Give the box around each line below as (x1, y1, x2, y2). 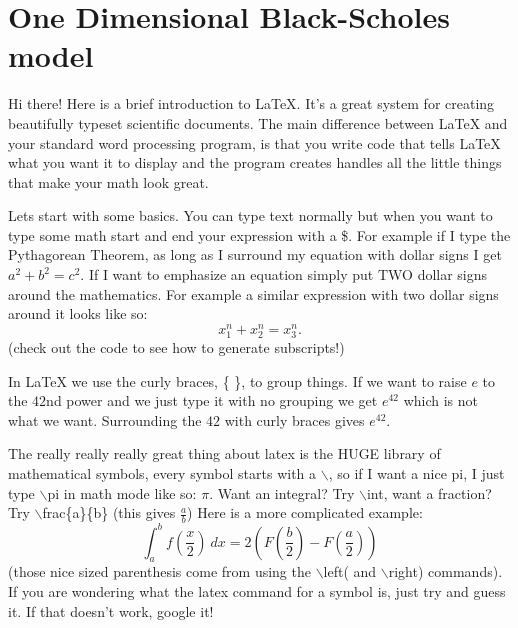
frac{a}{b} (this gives (42, 502, 176, 523)
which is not (403, 390, 479, 411)
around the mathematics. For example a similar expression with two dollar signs (8, 283, 499, 304)
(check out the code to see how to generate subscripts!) (8, 337, 345, 358)
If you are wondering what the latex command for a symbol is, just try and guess (8, 580, 506, 601)
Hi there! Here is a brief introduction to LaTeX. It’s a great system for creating (8, 93, 495, 114)
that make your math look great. (8, 171, 209, 192)
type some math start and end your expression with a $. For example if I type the (8, 224, 511, 245)
